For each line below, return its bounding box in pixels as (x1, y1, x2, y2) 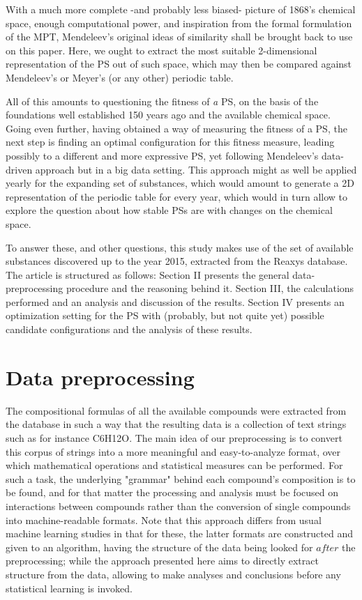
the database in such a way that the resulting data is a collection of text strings (6, 417, 347, 431)
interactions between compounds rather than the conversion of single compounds (6, 498, 351, 513)
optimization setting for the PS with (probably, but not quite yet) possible (6, 308, 324, 323)
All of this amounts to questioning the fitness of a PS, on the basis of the (6, 93, 319, 108)
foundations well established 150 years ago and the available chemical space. (6, 107, 331, 122)
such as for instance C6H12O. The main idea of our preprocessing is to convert (6, 430, 342, 445)
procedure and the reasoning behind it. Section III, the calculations (66, 281, 354, 295)
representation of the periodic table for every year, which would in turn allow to (6, 189, 347, 203)
